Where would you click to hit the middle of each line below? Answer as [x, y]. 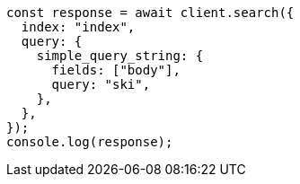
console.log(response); [90, 142]
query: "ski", [101, 84]
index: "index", [78, 27]
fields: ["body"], [116, 70]
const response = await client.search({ [150, 13]
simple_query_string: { [120, 56]
